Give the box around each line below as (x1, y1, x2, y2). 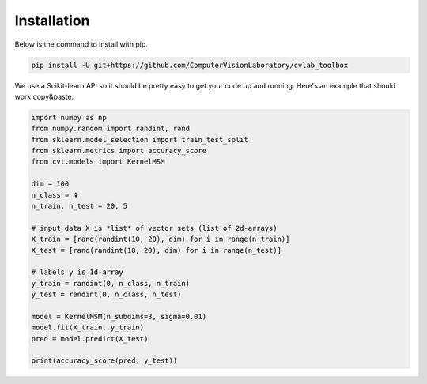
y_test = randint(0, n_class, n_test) (31, 290, 182, 299)
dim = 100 (31, 179, 70, 189)
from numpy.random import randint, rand (31, 124, 190, 134)
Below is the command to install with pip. (14, 40, 148, 49)
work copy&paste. (14, 92, 74, 101)
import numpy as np (31, 113, 107, 122)
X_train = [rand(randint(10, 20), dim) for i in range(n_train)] (31, 235, 290, 244)
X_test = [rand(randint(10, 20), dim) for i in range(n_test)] (31, 246, 282, 254)
